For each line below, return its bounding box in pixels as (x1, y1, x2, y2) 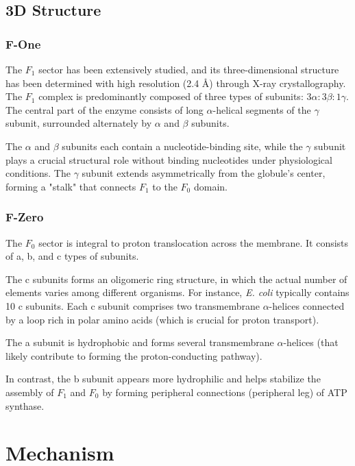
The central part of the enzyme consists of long (5, 102, 204, 116)
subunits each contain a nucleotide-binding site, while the (62, 138, 303, 153)
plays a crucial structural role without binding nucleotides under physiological (5, 152, 332, 167)
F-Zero (5, 208, 44, 225)
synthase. (5, 398, 45, 413)
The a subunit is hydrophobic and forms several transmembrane (5, 335, 274, 349)
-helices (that (283, 335, 339, 349)
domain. (193, 179, 228, 193)
